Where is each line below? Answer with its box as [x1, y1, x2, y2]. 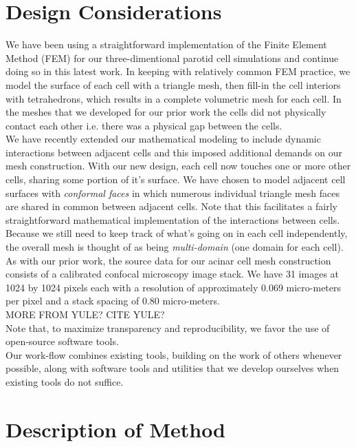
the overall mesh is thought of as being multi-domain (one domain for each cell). [5, 240, 344, 254]
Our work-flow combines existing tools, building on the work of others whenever [5, 347, 342, 362]
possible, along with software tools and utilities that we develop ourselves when [5, 361, 340, 375]
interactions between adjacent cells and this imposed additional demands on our [5, 145, 343, 159]
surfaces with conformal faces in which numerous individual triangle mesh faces [5, 185, 340, 200]
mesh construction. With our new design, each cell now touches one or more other [5, 158, 351, 173]
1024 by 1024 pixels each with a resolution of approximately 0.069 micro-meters [5, 280, 342, 294]
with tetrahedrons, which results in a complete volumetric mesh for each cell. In [5, 91, 342, 105]
